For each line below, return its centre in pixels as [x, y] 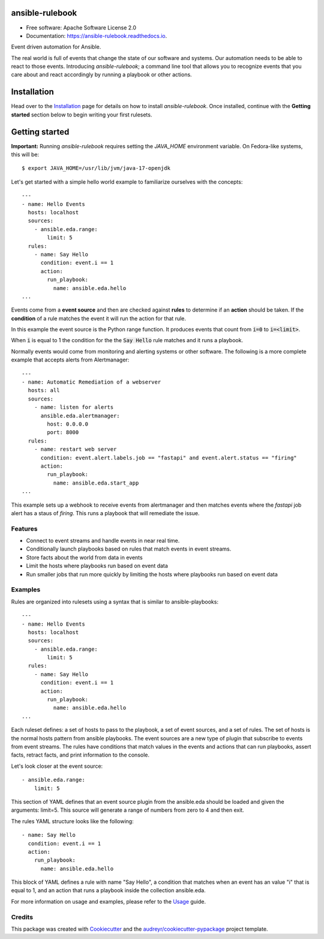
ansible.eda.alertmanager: [80, 415]
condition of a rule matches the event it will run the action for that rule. [98, 318]
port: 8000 [63, 433]
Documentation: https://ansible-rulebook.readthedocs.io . [97, 35]
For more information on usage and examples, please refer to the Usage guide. [109, 901]
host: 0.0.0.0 [68, 424]
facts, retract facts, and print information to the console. [80, 755]
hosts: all [44, 391]
